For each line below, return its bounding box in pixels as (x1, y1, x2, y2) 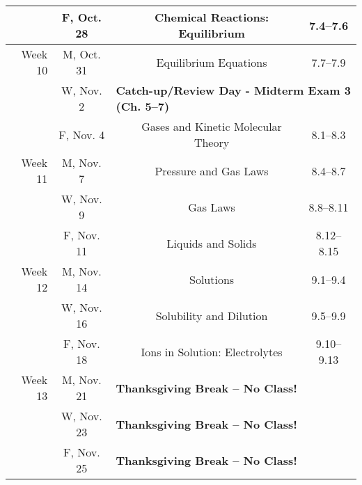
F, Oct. (61, 9, 102, 25)
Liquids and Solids (166, 234, 257, 251)
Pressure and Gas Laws (155, 162, 269, 179)
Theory (194, 134, 230, 150)
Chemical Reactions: (154, 9, 269, 25)
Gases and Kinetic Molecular (141, 118, 282, 134)
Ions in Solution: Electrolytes (141, 343, 283, 360)
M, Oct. (63, 46, 101, 62)
